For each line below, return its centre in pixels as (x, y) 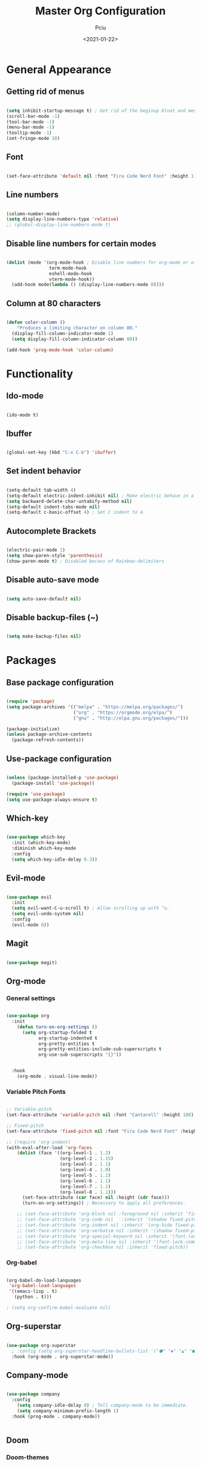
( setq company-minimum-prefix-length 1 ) (68, 1411)
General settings (31, 998)
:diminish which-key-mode (44, 848)
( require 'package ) (31, 702)
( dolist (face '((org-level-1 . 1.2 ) (64, 1153)
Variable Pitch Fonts (36, 1092)
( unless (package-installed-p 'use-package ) (63, 778)
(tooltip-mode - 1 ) (29, 133)
